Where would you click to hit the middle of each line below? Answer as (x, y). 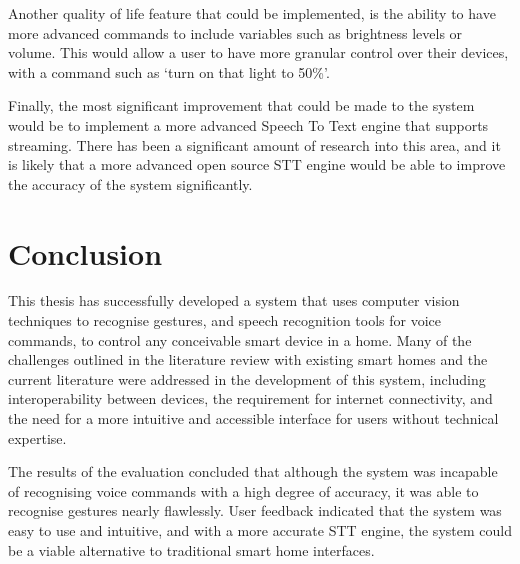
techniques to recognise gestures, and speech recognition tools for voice (225, 320)
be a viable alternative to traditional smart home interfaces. (191, 549)
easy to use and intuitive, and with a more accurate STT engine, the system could (260, 530)
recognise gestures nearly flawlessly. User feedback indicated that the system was (255, 510)
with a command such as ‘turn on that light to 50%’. (169, 71)
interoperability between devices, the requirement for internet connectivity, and (250, 398)
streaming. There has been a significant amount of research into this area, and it (254, 144)
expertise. (37, 437)
